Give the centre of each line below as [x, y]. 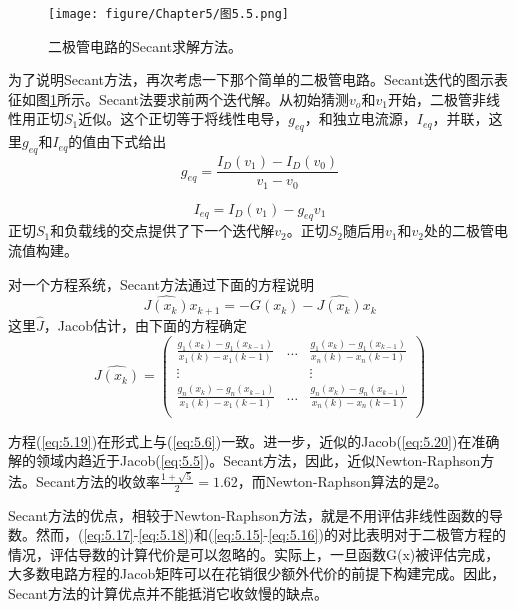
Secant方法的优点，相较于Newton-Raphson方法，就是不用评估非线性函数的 [248, 514]
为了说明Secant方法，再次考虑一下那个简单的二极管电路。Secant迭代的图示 [251, 79]
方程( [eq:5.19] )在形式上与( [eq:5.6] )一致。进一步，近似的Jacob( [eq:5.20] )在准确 [254, 440]
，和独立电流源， [360, 118]
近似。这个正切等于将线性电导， [183, 118]
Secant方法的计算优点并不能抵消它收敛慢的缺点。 [168, 592]
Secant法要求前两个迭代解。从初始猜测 [224, 98]
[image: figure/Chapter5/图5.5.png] [168, 14]
